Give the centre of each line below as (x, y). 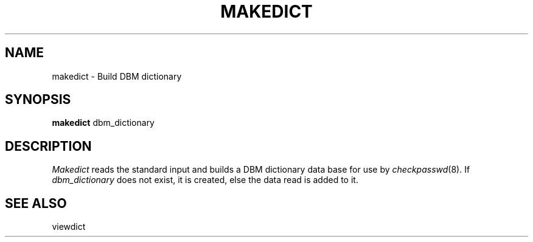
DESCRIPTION (48, 146)
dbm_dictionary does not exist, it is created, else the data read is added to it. (205, 180)
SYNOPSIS (38, 100)
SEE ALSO (36, 203)
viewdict (69, 227)
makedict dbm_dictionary (103, 123)
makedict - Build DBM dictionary (117, 76)
